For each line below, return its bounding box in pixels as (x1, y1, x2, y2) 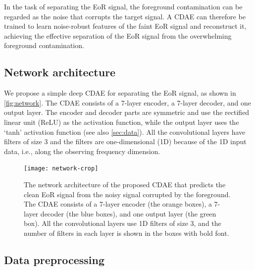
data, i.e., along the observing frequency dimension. (4, 146, 160, 156)
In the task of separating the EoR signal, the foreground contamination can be (4, 1, 243, 11)
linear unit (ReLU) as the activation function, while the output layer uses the (4, 116, 239, 127)
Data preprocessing (4, 252, 105, 267)
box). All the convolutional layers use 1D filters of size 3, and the (24, 218, 221, 228)
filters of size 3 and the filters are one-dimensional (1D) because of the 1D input (4, 136, 247, 147)
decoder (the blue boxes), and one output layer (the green (40, 208, 216, 218)
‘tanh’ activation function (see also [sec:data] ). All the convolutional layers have (4, 126, 246, 137)
